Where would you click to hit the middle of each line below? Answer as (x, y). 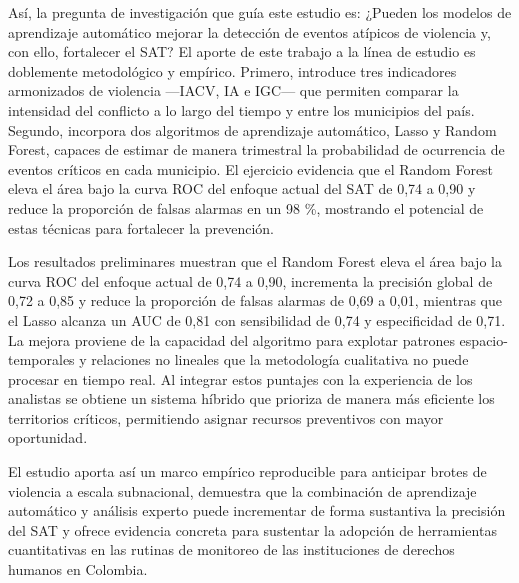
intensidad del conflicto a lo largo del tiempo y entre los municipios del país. (241, 109)
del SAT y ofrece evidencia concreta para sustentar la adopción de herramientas (252, 529)
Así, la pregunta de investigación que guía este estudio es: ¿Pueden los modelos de (260, 12)
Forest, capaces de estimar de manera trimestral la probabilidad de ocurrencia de (256, 149)
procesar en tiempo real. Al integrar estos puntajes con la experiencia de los (240, 378)
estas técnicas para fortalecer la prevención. (141, 227)
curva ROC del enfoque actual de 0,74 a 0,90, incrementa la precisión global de (250, 280)
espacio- (483, 339)
